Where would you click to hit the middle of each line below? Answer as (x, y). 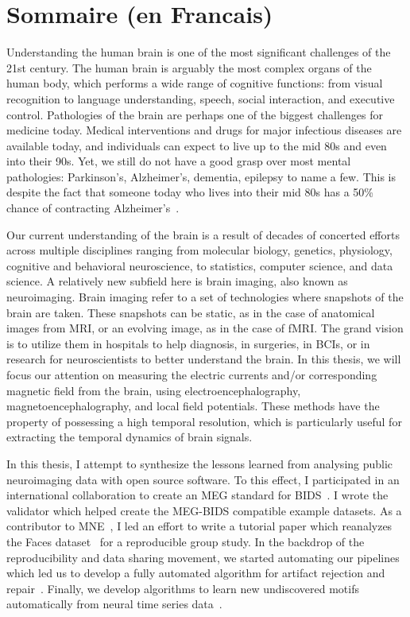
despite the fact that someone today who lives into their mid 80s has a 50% (190, 192)
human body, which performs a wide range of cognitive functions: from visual (195, 83)
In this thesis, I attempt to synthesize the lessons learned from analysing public (200, 463)
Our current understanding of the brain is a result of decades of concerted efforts (203, 234)
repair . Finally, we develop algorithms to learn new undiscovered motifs (183, 588)
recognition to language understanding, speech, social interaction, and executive (201, 98)
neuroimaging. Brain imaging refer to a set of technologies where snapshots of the (205, 297)
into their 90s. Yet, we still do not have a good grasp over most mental (179, 161)
